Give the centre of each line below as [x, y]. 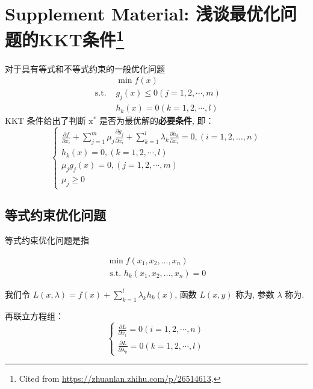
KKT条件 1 [82, 38]
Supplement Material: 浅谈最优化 [143, 14]
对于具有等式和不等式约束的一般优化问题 [85, 68]
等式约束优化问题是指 [47, 240]
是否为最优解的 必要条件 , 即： [156, 121]
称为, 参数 [255, 294]
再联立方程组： [34, 315]
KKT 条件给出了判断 [45, 121]
